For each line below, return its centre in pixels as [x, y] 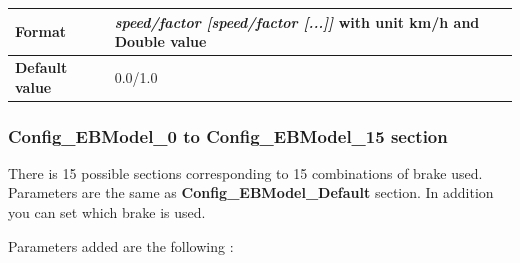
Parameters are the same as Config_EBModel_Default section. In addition [251, 192]
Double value [160, 41]
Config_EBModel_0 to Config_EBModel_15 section [228, 135]
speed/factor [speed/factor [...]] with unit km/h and [297, 21]
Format [40, 31]
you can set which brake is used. [107, 212]
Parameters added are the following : [121, 245]
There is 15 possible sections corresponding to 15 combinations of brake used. [245, 172]
